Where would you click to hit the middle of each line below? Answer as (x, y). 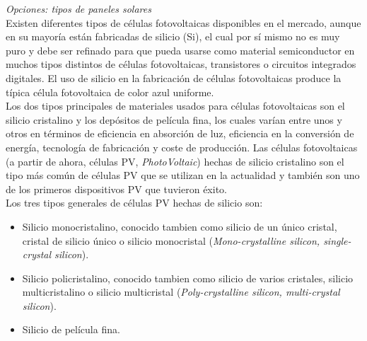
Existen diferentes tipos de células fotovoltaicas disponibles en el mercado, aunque (183, 22)
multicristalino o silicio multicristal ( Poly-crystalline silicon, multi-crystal (181, 292)
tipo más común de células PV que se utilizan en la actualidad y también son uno (183, 175)
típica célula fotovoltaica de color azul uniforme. (110, 92)
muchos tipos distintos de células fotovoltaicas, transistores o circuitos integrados (181, 64)
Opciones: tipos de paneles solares (78, 8)
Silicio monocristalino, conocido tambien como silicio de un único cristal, (180, 226)
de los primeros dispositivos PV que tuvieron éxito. (116, 189)
